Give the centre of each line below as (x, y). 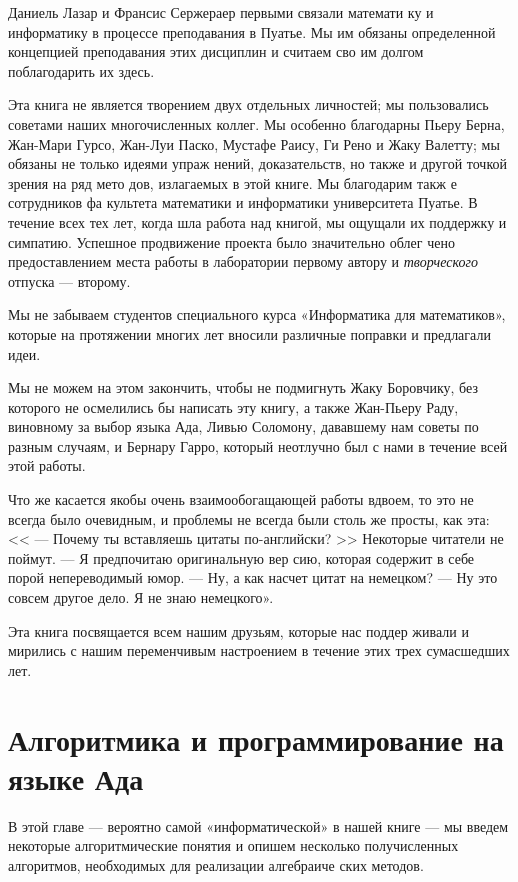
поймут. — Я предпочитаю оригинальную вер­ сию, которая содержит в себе (241, 557)
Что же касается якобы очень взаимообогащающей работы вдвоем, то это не (241, 499)
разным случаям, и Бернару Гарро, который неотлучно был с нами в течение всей (258, 445)
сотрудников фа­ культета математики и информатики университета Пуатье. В (243, 202)
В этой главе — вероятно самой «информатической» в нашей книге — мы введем (258, 825)
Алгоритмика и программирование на (256, 738)
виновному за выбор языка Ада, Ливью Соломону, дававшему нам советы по (243, 426)
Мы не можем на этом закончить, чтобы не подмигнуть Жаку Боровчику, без (243, 387)
